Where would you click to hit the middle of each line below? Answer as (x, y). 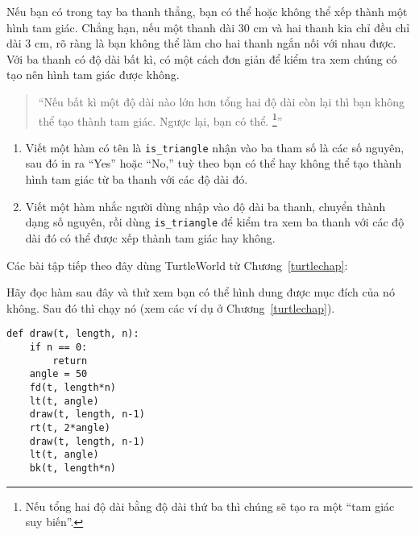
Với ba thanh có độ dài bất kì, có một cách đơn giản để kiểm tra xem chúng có (202, 58)
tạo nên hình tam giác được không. (93, 75)
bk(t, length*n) (73, 468)
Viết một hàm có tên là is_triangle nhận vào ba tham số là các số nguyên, (215, 147)
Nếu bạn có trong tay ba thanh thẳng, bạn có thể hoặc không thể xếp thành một (207, 11)
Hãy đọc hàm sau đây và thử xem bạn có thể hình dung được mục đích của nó (201, 292)
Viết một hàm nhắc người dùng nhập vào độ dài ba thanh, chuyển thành (205, 206)
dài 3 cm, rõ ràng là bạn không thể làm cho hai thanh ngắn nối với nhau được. (201, 43)
